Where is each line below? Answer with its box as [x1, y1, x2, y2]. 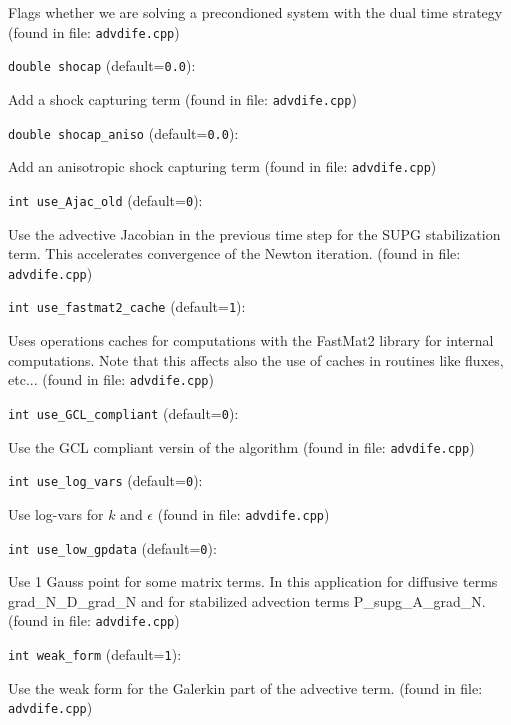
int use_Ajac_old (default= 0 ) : [8, 189, 203, 210]
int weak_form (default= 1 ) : [8, 644, 182, 664]
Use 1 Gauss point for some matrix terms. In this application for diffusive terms [8, 571, 498, 592]
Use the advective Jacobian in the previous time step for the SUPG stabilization [8, 223, 501, 244]
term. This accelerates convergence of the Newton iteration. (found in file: [8, 243, 461, 264]
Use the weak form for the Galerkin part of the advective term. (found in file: [8, 677, 483, 698]
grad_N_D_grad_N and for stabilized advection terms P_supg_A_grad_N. [8, 590, 486, 611]
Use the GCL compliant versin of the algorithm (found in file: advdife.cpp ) [8, 436, 475, 457]
